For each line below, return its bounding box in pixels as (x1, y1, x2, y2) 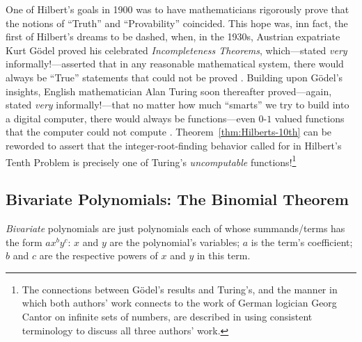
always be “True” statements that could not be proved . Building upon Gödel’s (6, 70, 343, 84)
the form (6, 234, 42, 249)
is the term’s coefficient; (251, 234, 353, 249)
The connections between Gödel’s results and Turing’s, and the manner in (22, 282, 338, 296)
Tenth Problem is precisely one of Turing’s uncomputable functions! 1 (6, 152, 297, 169)
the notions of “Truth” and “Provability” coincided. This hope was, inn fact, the (6, 15, 348, 30)
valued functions (274, 111, 345, 125)
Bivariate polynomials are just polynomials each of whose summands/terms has (6, 220, 345, 235)
